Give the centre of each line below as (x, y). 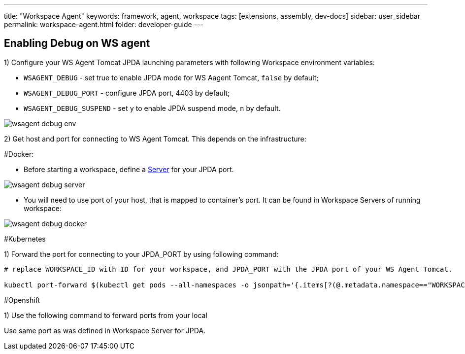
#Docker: (19, 154)
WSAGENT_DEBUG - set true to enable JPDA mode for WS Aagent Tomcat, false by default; (171, 77)
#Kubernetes (25, 239)
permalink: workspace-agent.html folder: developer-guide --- (104, 24)
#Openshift (22, 300)
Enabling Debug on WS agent (77, 43)
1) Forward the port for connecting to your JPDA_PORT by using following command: (141, 254)
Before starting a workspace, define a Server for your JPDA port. (129, 169)
